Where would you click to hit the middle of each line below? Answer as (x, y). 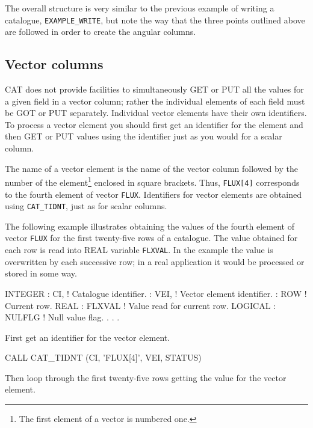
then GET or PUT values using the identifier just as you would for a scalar (144, 136)
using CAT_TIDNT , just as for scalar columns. (86, 206)
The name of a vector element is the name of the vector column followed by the (151, 168)
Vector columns (54, 64)
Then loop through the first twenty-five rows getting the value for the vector (146, 377)
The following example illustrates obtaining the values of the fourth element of (150, 226)
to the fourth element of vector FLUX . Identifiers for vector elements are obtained (153, 194)
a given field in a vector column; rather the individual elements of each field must (155, 101)
